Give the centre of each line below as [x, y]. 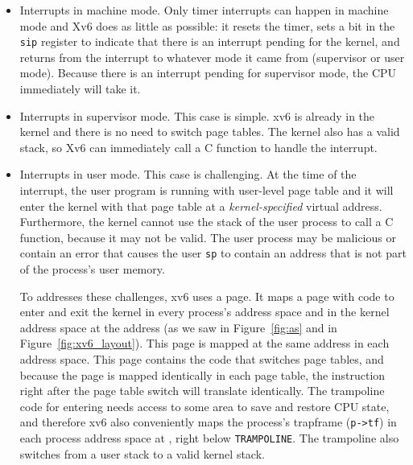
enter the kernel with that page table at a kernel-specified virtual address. [201, 206]
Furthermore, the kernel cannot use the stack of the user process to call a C [206, 222]
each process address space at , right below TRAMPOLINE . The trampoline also [209, 438]
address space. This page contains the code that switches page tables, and [202, 359]
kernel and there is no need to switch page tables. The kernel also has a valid [210, 132]
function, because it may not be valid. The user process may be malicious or [208, 237]
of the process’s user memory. [92, 269]
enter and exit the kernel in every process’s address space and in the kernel [204, 312]
